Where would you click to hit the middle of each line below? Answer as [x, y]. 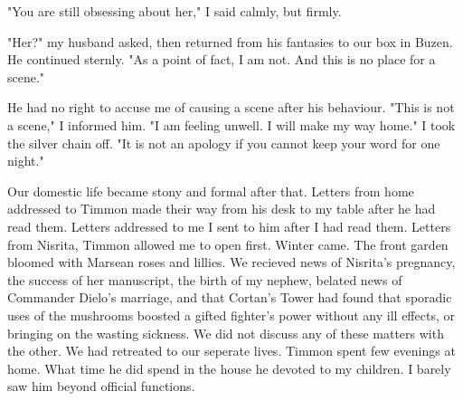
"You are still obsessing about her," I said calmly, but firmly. [175, 11]
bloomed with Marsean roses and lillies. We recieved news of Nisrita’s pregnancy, [231, 262]
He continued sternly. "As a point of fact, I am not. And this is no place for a [222, 59]
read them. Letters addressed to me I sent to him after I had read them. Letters [229, 226]
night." [26, 161]
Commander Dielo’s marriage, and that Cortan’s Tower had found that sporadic [230, 297]
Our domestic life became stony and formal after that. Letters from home [211, 191]
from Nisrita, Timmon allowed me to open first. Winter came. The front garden [228, 244]
